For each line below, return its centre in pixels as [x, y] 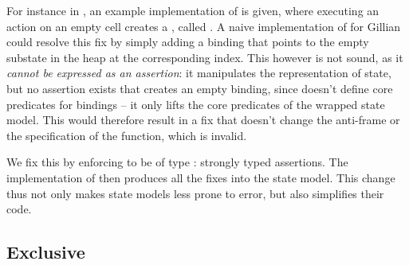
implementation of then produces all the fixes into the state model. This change [201, 177]
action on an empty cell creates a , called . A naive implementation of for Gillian [204, 26]
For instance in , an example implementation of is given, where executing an [193, 10]
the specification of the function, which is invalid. [127, 135]
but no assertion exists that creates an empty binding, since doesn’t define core [200, 88]
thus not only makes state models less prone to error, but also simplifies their [195, 193]
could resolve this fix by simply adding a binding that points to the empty [188, 42]
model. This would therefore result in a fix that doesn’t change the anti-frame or [203, 120]
